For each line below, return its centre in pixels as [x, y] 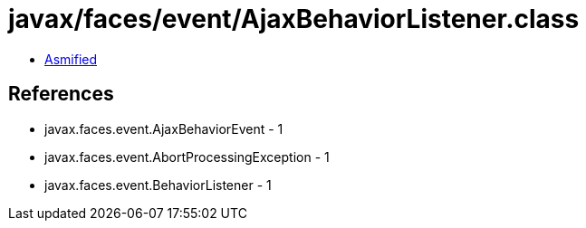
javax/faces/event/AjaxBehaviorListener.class [294, 19]
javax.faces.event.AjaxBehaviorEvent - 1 [164, 128]
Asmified [71, 59]
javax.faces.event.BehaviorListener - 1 [158, 185]
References [61, 94]
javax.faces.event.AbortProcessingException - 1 [187, 157]
